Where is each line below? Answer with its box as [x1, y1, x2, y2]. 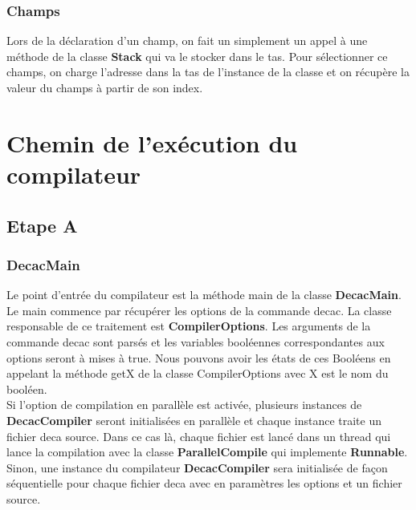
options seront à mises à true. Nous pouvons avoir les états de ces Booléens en [6, 349, 391, 366]
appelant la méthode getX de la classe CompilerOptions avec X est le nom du [6, 365, 389, 382]
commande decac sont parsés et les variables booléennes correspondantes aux [6, 333, 385, 350]
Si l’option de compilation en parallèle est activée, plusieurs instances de [6, 396, 362, 413]
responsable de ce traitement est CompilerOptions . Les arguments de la [6, 318, 371, 334]
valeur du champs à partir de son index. [6, 79, 203, 95]
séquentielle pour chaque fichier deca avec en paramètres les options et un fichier [6, 475, 402, 492]
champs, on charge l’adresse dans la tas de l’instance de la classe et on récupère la [6, 63, 410, 80]
